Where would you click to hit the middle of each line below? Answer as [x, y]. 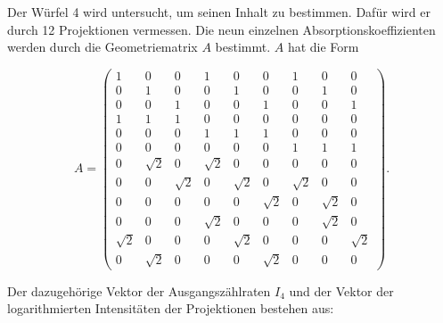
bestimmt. [243, 47]
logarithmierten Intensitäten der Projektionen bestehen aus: [171, 308]
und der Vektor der [341, 290]
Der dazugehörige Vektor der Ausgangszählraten [139, 290]
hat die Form [323, 47]
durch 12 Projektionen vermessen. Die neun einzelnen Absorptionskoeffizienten [221, 29]
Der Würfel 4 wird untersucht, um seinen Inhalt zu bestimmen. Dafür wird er [219, 12]
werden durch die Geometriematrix [103, 47]
